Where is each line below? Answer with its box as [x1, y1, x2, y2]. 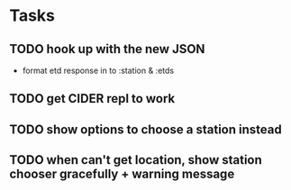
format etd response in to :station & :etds [22, 65, 174, 76]
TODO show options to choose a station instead [9, 122, 282, 137]
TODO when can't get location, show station [9, 152, 263, 167]
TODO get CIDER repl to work [9, 91, 176, 106]
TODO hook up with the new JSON [9, 41, 205, 57]
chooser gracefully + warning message [9, 167, 235, 182]
